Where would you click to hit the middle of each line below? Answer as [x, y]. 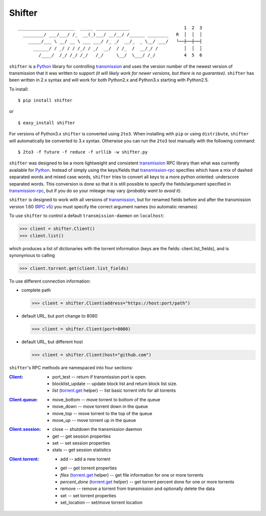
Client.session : [25, 429]
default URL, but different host [52, 342]
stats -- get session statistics [82, 450]
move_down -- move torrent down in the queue [100, 407]
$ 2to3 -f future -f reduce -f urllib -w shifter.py [83, 152]
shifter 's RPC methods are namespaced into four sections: [71, 368]
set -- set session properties [81, 443]
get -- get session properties [82, 436]
